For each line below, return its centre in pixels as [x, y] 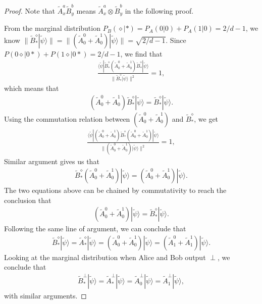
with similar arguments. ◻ [45, 296]
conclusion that [28, 200]
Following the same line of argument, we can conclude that [95, 229]
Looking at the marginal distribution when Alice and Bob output [105, 257]
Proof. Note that [30, 10]
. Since [176, 40]
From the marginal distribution [52, 28]
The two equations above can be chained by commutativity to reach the [115, 190]
